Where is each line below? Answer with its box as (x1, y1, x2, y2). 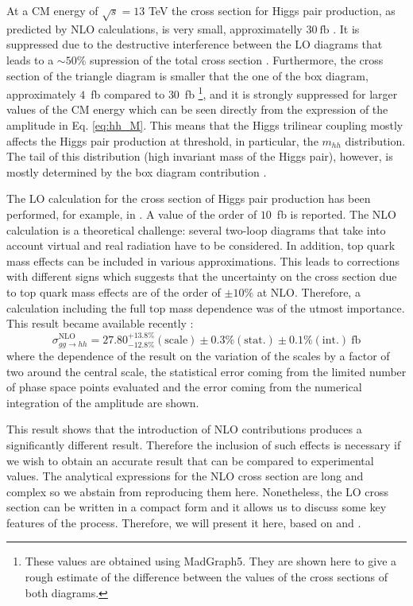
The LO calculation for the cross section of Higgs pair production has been (6, 190, 371, 207)
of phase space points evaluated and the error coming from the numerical (6, 379, 362, 395)
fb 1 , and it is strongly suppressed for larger (184, 84, 398, 102)
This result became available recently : (6, 315, 194, 332)
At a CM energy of (6, 2, 98, 18)
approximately (6, 85, 76, 102)
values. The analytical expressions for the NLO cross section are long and (6, 468, 364, 484)
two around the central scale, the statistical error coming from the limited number (6, 363, 407, 379)
